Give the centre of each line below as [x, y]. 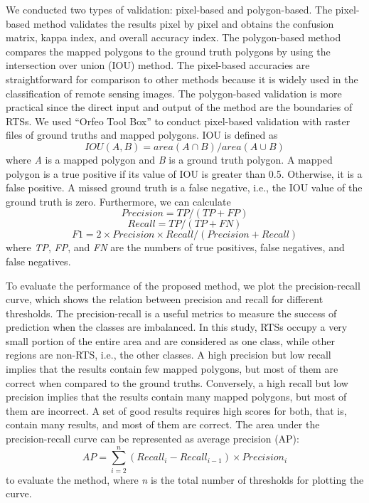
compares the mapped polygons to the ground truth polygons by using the [168, 51]
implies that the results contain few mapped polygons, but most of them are [172, 369]
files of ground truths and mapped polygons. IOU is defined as [142, 135]
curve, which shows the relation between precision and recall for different [165, 299]
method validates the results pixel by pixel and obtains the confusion [183, 23]
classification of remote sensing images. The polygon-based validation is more [174, 93]
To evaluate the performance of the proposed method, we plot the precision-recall [183, 285]
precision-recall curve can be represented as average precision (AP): [153, 439]
